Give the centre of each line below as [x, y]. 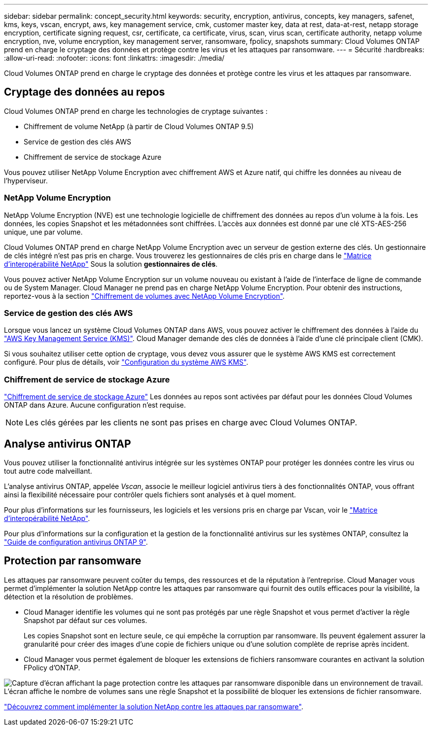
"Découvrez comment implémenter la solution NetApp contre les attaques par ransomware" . [154, 706]
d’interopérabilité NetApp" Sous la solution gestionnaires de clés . [111, 264]
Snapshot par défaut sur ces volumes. [86, 620]
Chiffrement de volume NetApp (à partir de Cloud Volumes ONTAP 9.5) [139, 126]
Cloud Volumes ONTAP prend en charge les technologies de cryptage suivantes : [136, 111]
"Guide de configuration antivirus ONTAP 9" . [76, 542]
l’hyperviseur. [26, 180]
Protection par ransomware [73, 561]
